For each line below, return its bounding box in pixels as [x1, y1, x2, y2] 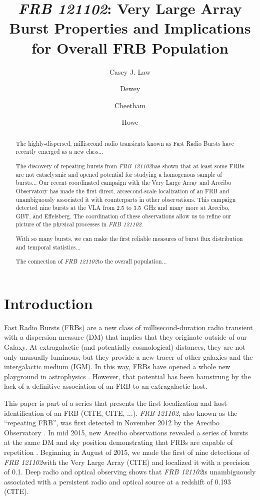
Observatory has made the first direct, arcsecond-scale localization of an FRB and [15, 186, 229, 195]
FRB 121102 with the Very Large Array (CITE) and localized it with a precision [4, 456, 250, 467]
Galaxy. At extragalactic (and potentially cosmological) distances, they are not [4, 342, 245, 352]
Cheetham [114, 100, 146, 110]
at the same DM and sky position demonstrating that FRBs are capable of [4, 437, 233, 447]
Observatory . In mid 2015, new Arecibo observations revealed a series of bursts [4, 427, 248, 437]
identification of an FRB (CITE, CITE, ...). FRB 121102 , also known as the [4, 407, 237, 418]
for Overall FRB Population [31, 37, 228, 58]
